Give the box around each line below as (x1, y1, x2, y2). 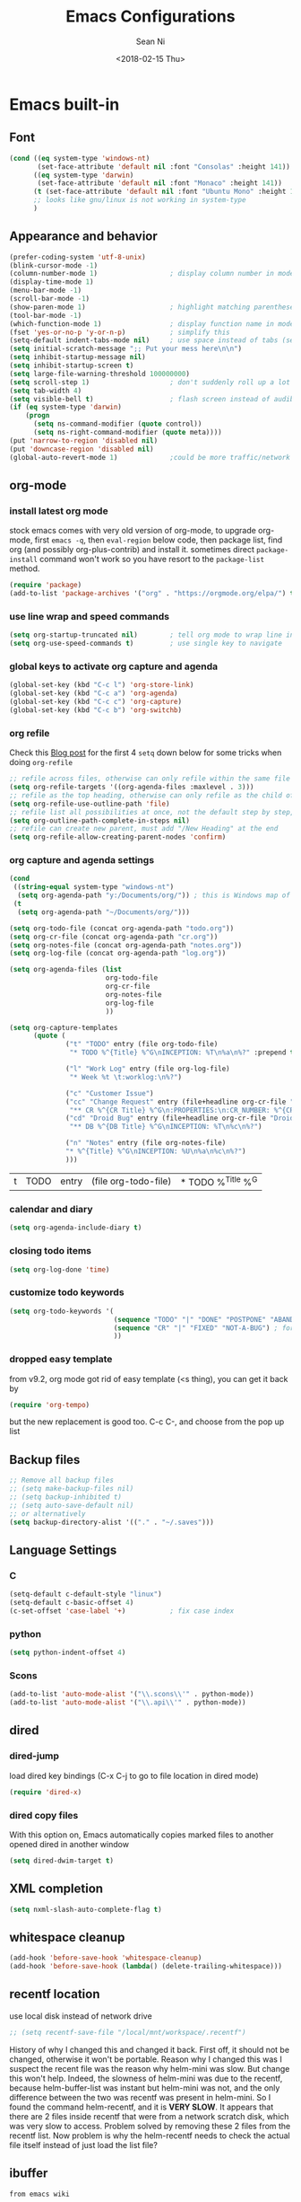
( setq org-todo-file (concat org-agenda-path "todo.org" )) (9, 923, 235, 933)
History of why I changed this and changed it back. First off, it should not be (9, 2044, 289, 2055)
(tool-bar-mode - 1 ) (9, 311, 82, 320)
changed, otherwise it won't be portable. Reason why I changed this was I (9, 2054, 282, 2065)
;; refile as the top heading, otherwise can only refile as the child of (9, 790, 295, 800)
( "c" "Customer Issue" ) (65, 1088, 154, 1097)
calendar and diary (9, 1203, 93, 1216)
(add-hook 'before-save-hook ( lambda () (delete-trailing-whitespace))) (9, 1962, 282, 1971)
